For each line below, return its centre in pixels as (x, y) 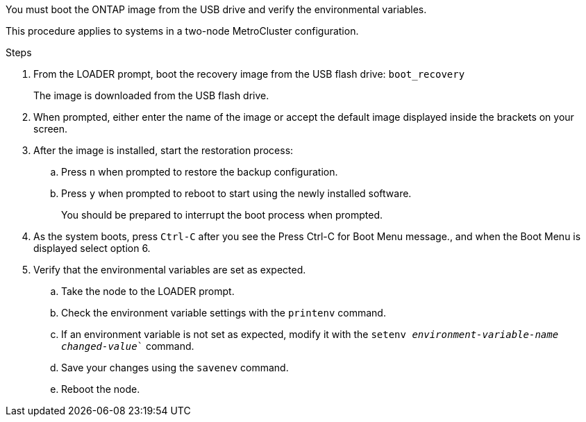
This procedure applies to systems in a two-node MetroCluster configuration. (182, 31)
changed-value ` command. (128, 346)
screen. (51, 129)
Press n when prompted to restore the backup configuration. (200, 172)
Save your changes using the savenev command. (175, 368)
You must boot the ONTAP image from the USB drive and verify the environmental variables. (216, 9)
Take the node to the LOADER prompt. (148, 291)
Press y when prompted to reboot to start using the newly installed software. (236, 193)
